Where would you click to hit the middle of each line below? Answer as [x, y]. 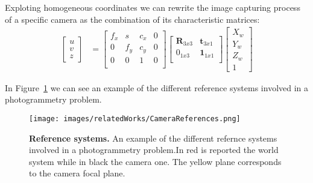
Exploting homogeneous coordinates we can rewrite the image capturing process [153, 7]
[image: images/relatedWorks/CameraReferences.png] [135, 118]
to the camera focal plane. [77, 173]
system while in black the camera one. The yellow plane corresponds [155, 161]
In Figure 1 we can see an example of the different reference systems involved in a [157, 87]
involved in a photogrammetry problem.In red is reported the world [154, 150]
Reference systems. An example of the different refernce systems [153, 138]
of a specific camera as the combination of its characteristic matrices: [132, 19]
